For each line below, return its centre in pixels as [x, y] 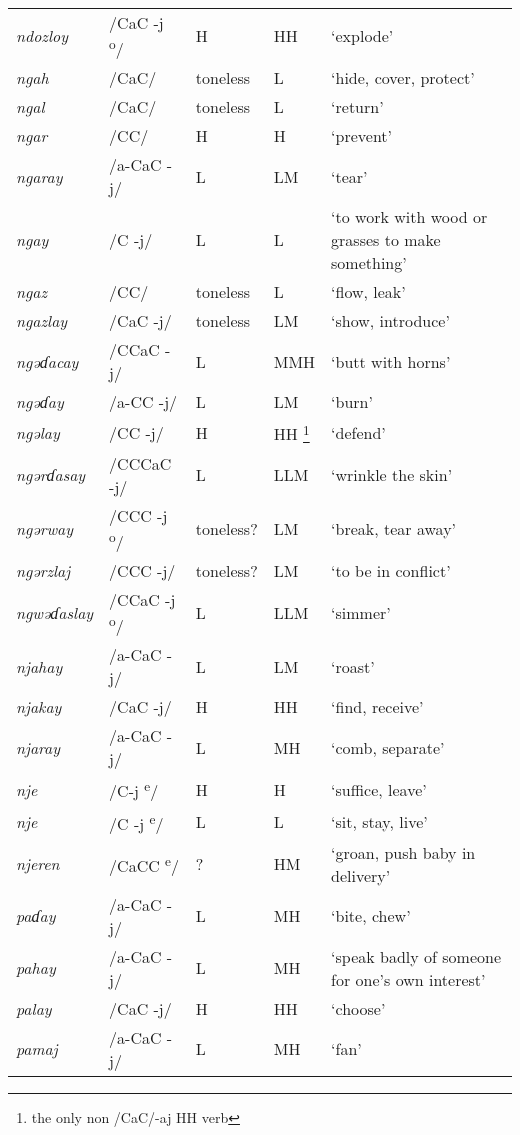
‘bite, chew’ [371, 916]
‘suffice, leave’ [379, 789]
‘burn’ [352, 402]
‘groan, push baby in [403, 852]
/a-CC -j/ [143, 402]
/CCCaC [140, 463]
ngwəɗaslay [55, 613]
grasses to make [386, 240]
